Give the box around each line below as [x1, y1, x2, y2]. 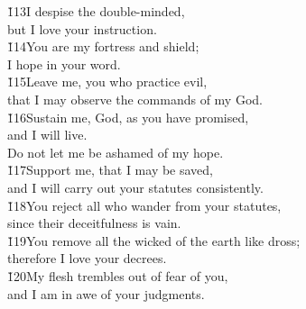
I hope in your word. [7, 54, 121, 73]
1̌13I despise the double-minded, [7, 2, 185, 20]
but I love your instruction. [7, 19, 157, 38]
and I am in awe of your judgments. [7, 284, 205, 303]
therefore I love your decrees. [7, 249, 167, 268]
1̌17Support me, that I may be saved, [7, 160, 214, 179]
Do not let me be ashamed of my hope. [7, 142, 224, 161]
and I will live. [7, 125, 88, 144]
